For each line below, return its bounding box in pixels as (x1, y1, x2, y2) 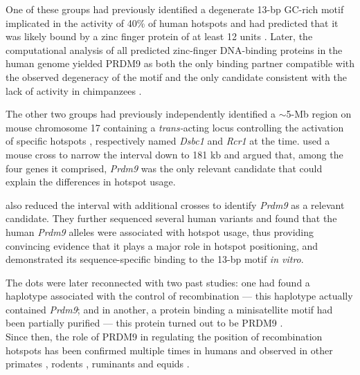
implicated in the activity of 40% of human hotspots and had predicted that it (6, 15, 339, 30)
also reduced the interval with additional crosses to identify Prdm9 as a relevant (6, 197, 345, 212)
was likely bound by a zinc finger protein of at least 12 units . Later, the (6, 29, 313, 44)
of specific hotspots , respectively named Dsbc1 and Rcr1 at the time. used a (6, 134, 330, 148)
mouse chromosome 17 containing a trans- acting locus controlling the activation (6, 120, 344, 134)
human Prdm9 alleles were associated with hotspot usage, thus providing (6, 224, 314, 239)
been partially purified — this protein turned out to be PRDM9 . (6, 315, 283, 330)
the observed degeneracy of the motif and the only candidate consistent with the (6, 69, 348, 84)
